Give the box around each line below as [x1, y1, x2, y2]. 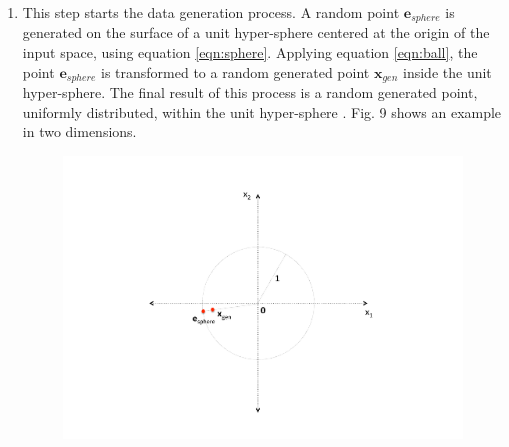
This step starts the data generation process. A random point [22, 2, 400, 22]
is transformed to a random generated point [100, 61, 370, 82]
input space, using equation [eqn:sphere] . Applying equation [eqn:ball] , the [22, 42, 478, 63]
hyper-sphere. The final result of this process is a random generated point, [22, 82, 478, 103]
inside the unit [403, 61, 492, 82]
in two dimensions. [22, 121, 137, 142]
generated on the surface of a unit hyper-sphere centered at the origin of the [22, 22, 490, 43]
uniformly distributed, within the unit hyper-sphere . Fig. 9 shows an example [22, 101, 502, 122]
